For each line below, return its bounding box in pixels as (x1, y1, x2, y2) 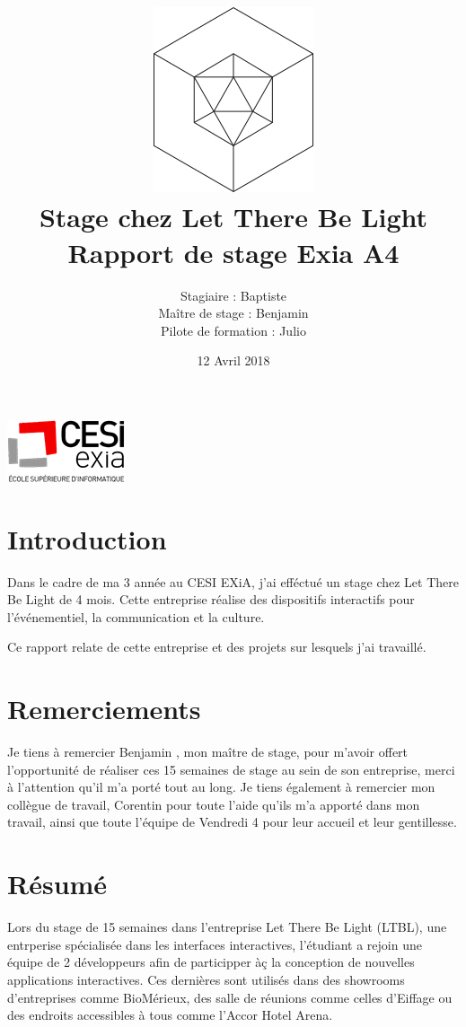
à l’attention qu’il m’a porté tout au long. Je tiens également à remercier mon (7, 777, 435, 796)
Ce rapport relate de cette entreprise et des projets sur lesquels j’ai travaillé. (7, 637, 426, 656)
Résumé (7, 865, 108, 902)
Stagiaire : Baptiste (180, 285, 287, 304)
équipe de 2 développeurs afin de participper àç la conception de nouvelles (7, 952, 415, 971)
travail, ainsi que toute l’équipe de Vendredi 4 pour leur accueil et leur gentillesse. (7, 812, 457, 831)
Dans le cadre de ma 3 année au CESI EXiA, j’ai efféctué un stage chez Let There (7, 572, 459, 591)
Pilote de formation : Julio (161, 320, 306, 339)
